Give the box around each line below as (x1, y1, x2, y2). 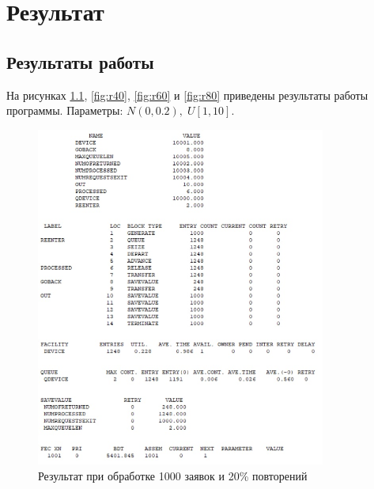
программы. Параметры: (6, 102, 123, 119)
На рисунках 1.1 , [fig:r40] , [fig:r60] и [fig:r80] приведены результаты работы (6, 86, 368, 103)
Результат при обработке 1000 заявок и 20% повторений (38, 467, 308, 483)
